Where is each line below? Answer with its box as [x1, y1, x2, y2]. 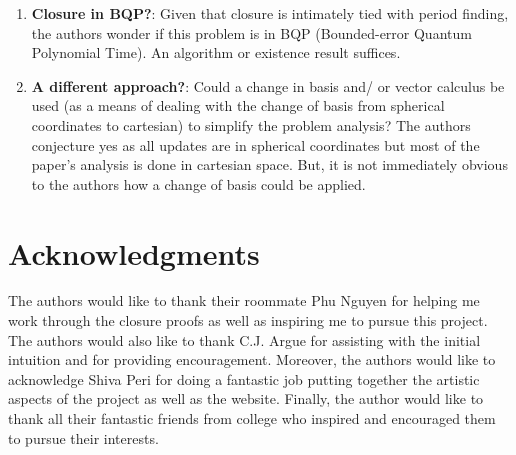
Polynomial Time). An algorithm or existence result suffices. [31, 42, 401, 63]
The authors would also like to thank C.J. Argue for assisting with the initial [8, 329, 481, 350]
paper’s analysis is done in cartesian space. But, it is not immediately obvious [31, 154, 508, 175]
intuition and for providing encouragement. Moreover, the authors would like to [8, 349, 496, 370]
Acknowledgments [8, 232, 260, 273]
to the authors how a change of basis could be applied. [31, 173, 366, 194]
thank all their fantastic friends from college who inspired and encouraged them [8, 408, 496, 429]
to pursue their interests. [8, 427, 159, 448]
